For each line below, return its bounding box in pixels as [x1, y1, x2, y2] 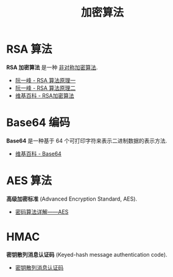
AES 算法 [6, 174, 52, 188]
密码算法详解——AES [15, 208, 69, 215]
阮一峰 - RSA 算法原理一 [15, 76, 76, 84]
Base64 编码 [6, 116, 70, 130]
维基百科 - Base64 [15, 150, 62, 157]
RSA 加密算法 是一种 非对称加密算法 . [6, 64, 98, 71]
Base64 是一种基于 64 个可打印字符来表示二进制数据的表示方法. [6, 137, 168, 144]
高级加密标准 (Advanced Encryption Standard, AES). [6, 195, 138, 202]
